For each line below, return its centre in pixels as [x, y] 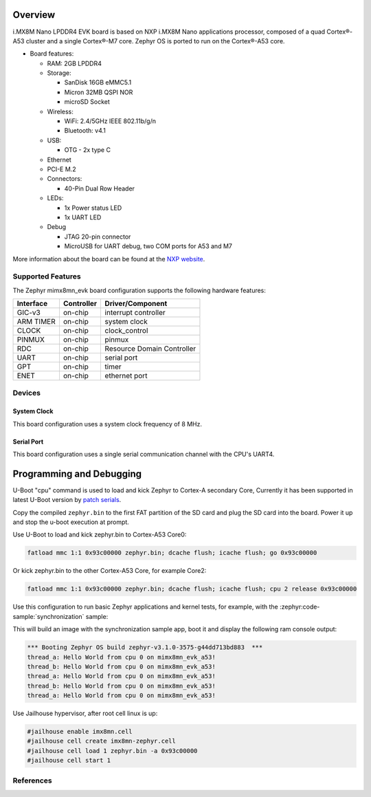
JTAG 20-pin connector [98, 237]
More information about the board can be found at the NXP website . [109, 259]
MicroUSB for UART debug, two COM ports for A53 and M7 [148, 246]
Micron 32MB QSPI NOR [99, 92]
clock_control [126, 331]
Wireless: [60, 111]
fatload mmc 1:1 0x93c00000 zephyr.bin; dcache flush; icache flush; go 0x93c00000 [172, 553]
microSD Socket [87, 102]
